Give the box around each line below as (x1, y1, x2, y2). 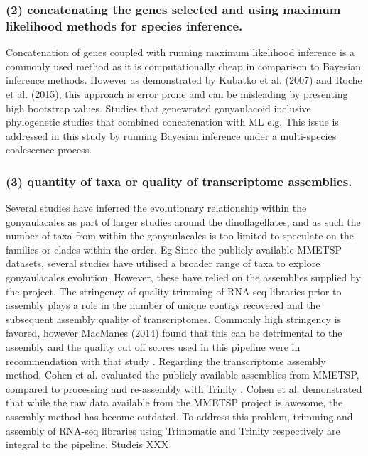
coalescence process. (6, 142, 92, 157)
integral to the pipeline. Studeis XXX (6, 437, 169, 452)
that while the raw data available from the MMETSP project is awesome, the (6, 395, 343, 410)
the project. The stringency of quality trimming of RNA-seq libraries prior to (6, 283, 342, 298)
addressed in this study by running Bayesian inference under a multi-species (6, 128, 337, 143)
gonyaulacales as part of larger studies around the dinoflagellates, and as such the (6, 214, 361, 229)
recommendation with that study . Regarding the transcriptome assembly (6, 353, 326, 368)
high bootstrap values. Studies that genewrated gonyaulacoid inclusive (6, 100, 311, 115)
